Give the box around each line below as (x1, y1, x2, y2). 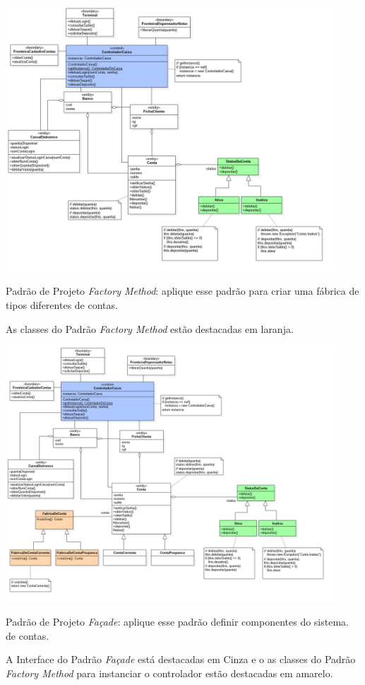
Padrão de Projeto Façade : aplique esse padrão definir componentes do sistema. (6, 614, 349, 629)
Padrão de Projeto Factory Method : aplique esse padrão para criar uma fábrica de (6, 283, 359, 298)
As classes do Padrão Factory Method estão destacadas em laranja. (6, 321, 294, 336)
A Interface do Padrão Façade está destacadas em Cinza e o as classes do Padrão (6, 652, 356, 667)
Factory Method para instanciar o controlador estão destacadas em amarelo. (6, 665, 333, 680)
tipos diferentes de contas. (6, 298, 118, 312)
